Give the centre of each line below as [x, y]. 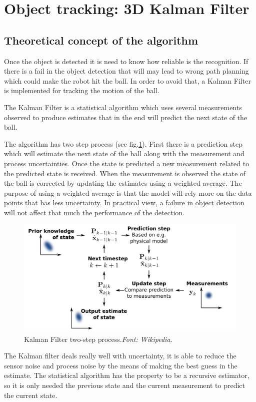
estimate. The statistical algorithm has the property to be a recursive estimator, [127, 375]
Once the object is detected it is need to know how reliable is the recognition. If [126, 61]
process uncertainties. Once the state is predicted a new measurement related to [127, 163]
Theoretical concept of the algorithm [101, 40]
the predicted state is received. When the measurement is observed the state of [125, 173]
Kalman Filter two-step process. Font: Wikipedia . [98, 339]
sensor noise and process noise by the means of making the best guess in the [121, 365]
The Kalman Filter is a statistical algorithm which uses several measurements [123, 107]
